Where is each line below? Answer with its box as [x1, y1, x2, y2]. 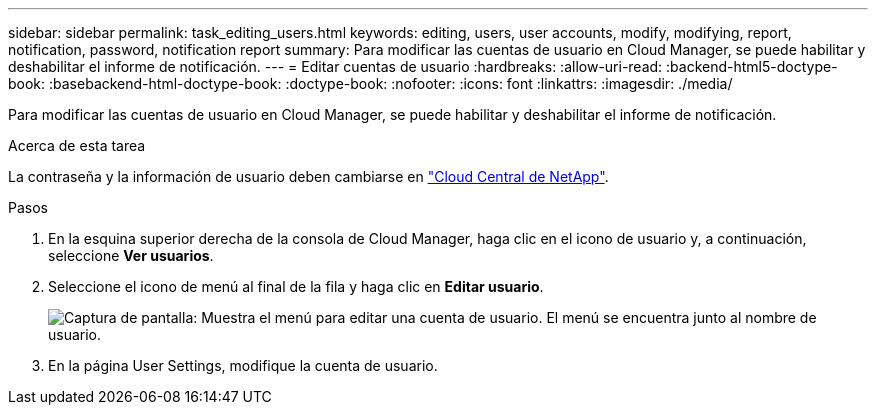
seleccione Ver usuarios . [48, 247, 214, 264]
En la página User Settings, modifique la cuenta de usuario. [48, 357, 438, 374]
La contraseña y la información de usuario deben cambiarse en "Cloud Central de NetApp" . [8, 168, 609, 185]
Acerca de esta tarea [8, 137, 146, 154]
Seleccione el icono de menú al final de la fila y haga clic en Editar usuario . [48, 278, 544, 295]
